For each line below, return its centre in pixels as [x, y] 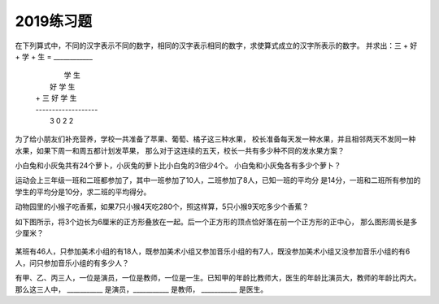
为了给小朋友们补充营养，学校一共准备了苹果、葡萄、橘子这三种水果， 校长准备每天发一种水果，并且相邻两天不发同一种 [215, 139]
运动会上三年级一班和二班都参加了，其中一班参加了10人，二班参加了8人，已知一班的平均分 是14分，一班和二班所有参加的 [218, 180]
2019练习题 [54, 21]
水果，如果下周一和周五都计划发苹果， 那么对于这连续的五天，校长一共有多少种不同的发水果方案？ [180, 150]
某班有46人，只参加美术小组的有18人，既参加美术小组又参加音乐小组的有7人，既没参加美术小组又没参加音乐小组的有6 [213, 251]
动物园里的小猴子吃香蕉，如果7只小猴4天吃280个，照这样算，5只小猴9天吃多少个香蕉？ [162, 206]
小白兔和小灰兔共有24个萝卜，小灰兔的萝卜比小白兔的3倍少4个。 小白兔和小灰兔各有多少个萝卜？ [178, 166]
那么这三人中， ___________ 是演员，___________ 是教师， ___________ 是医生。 [141, 289]
